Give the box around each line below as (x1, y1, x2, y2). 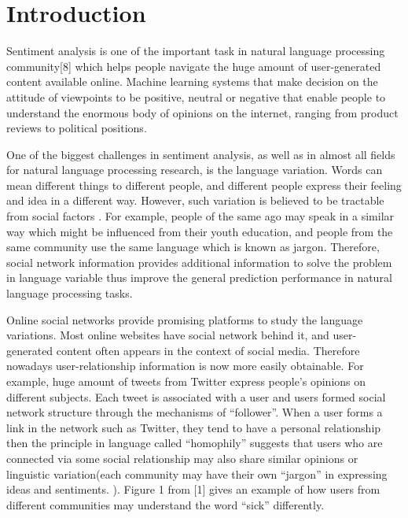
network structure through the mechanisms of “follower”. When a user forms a (6, 404, 383, 420)
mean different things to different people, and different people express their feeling (6, 176, 402, 193)
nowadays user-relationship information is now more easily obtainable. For (6, 357, 364, 374)
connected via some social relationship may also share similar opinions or (6, 450, 358, 466)
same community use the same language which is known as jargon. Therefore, (6, 239, 380, 255)
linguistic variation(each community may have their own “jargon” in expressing (6, 465, 388, 482)
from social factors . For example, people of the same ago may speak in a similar (6, 208, 395, 224)
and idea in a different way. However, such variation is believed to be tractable (6, 192, 384, 209)
